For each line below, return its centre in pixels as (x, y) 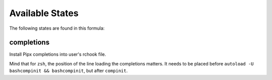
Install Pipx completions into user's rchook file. (58, 54)
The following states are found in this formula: (57, 28)
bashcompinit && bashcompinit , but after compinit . (69, 71)
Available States (44, 13)
